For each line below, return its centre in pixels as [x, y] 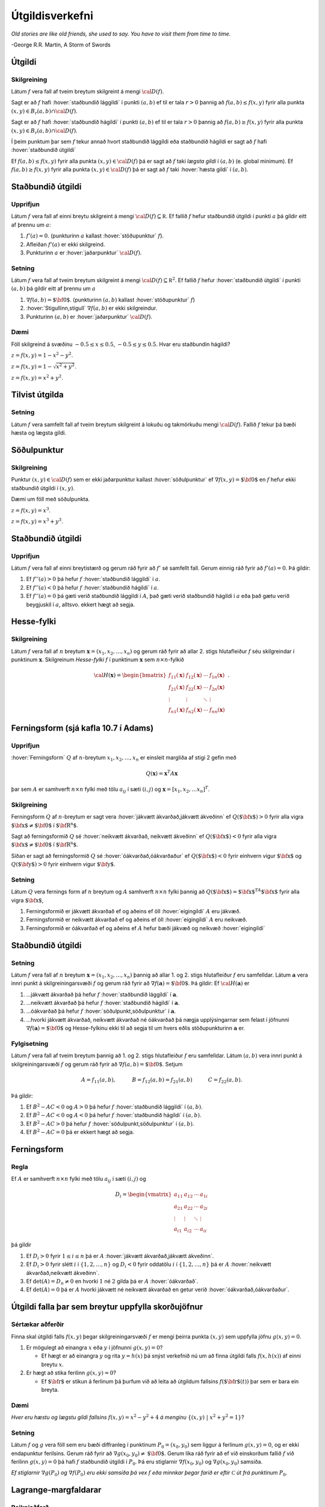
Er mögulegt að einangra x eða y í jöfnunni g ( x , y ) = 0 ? [94, 1347]
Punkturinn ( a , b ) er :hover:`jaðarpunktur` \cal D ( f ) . [89, 316]
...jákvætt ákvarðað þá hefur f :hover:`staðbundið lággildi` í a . [102, 994]
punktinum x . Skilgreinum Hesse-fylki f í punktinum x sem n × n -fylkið [97, 659]
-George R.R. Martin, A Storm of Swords [61, 45]
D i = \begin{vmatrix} [144, 1195]
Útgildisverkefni [52, 16]
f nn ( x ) [217, 710]
